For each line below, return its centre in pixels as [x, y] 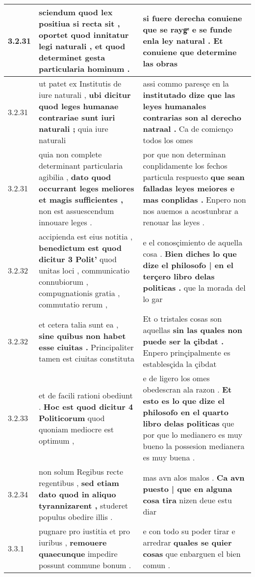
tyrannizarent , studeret [84, 505]
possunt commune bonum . [85, 565]
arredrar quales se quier [187, 542]
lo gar [153, 299]
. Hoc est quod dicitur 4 [86, 406]
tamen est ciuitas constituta [87, 358]
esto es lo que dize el [184, 401]
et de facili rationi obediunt [86, 395]
